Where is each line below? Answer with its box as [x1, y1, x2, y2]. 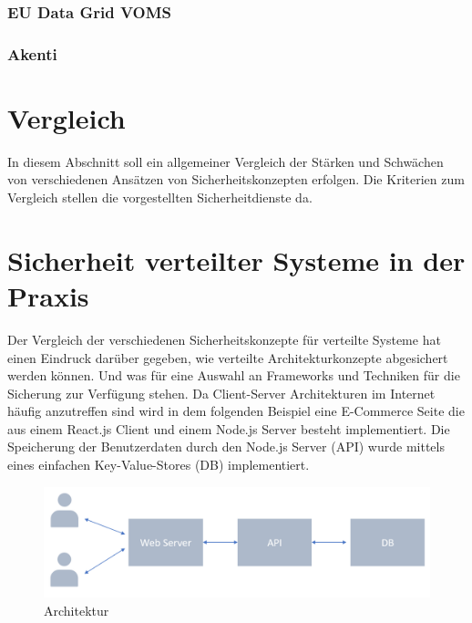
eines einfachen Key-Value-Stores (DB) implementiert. [7, 455, 310, 474]
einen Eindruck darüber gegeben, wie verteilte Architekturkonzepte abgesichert [7, 348, 448, 367]
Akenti [7, 42, 57, 65]
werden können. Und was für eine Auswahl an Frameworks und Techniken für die [7, 366, 460, 385]
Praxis [7, 276, 89, 314]
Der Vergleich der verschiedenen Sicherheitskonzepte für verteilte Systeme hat [7, 329, 441, 348]
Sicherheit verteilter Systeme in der [7, 241, 466, 278]
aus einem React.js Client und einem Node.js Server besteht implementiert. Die [7, 419, 450, 438]
